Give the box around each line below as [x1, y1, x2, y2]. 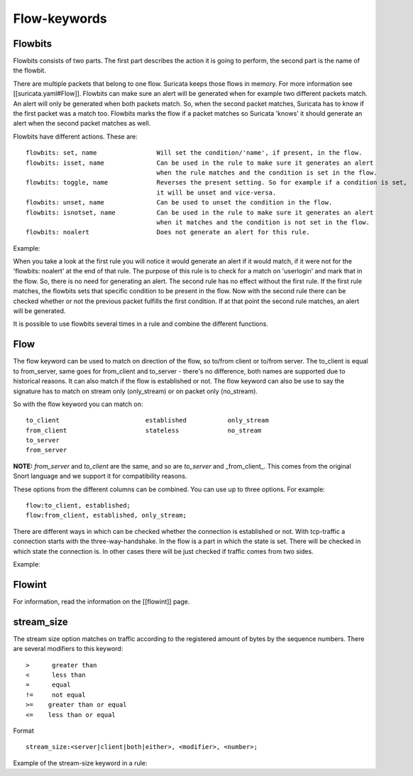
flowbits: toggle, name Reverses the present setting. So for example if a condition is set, [26, 178, 407, 187]
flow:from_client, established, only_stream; [26, 511, 187, 520]
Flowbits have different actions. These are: [13, 132, 138, 141]
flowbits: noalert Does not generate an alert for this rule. [26, 228, 310, 236]
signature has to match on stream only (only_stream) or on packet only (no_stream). [13, 387, 258, 395]
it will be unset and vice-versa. [156, 188, 277, 197]
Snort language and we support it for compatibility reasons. [13, 472, 187, 481]
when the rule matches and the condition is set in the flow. [156, 168, 378, 177]
